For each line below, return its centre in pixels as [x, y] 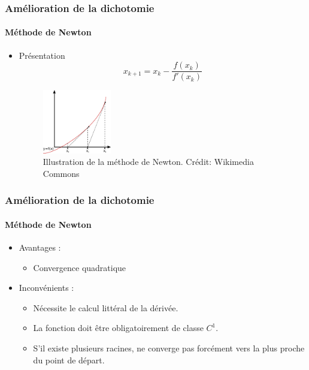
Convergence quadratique [80, 267]
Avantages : [40, 247]
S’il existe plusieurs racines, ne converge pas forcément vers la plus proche [169, 348]
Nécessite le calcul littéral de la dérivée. [106, 307]
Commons [61, 173]
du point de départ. [69, 360]
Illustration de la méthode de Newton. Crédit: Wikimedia [148, 162]
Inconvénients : [46, 288]
